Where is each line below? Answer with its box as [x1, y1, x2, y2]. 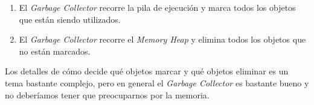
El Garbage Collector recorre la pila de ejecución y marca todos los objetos [19, 1, 296, 13]
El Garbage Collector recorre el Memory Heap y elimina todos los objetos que [19, 33, 306, 46]
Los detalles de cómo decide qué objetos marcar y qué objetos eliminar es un [5, 65, 289, 77]
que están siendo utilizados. [19, 13, 121, 25]
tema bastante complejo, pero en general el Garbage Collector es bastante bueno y [5, 76, 309, 89]
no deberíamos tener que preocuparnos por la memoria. [5, 88, 210, 101]
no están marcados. [19, 44, 91, 57]
